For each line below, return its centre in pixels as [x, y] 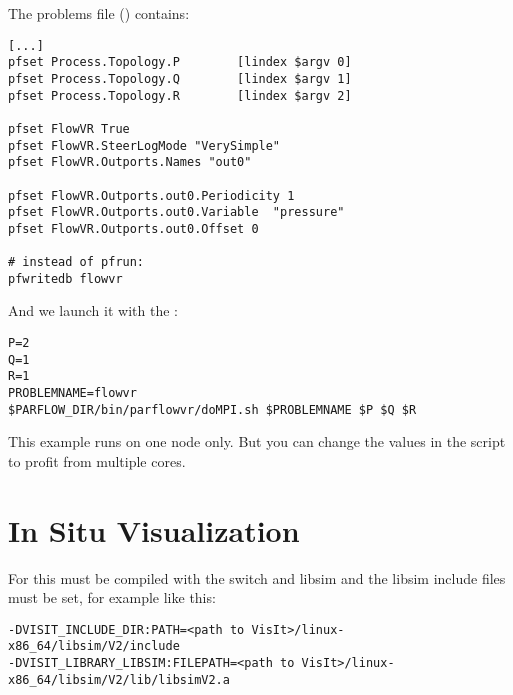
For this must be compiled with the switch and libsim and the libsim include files [257, 577]
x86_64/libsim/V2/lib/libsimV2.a [119, 679]
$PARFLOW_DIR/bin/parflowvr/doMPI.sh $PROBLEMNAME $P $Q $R [212, 409]
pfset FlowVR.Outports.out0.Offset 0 [133, 228]
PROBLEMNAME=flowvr [72, 393]
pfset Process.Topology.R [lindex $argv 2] [180, 95]
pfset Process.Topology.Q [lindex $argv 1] [180, 78]
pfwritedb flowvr [65, 278]
